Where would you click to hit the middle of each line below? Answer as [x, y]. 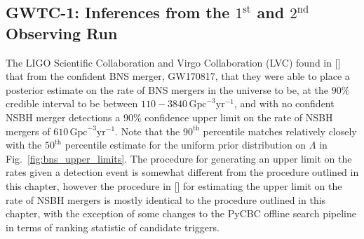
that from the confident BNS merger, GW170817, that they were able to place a [178, 76]
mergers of [28, 131]
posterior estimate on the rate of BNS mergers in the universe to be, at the [167, 89]
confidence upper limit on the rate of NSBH [239, 117]
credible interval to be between [72, 103]
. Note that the [148, 131]
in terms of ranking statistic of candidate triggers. [113, 227]
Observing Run [62, 33]
